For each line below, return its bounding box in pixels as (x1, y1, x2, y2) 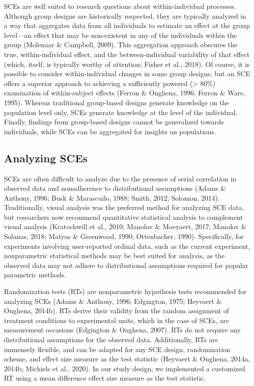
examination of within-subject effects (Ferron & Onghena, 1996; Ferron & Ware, (4, 88, 246, 98)
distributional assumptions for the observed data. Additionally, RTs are (4, 334, 219, 345)
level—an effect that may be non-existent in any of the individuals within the (4, 30, 237, 40)
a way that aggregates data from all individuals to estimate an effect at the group (4, 20, 250, 30)
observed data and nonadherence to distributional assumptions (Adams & (4, 183, 226, 193)
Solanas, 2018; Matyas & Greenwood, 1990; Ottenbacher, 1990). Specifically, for (4, 231, 244, 241)
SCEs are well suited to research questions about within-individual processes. (4, 1, 236, 11)
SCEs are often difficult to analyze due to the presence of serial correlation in (4, 173, 237, 183)
